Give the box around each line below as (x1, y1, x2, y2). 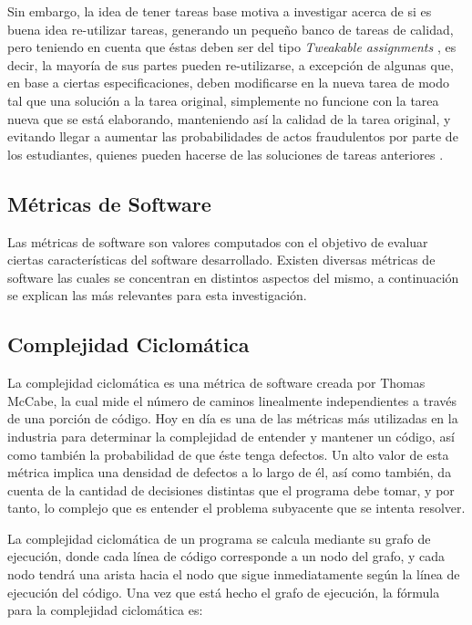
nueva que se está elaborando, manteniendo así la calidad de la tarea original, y (7, 109, 451, 128)
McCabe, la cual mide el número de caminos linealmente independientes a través (7, 391, 457, 410)
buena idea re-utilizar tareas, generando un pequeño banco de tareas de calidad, (7, 19, 454, 38)
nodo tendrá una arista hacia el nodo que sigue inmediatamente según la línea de (7, 565, 460, 584)
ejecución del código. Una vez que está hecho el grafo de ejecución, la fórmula (7, 582, 440, 601)
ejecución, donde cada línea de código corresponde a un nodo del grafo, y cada (7, 547, 446, 566)
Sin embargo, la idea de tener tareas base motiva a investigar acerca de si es (7, 2, 432, 20)
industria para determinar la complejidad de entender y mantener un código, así (7, 426, 455, 445)
